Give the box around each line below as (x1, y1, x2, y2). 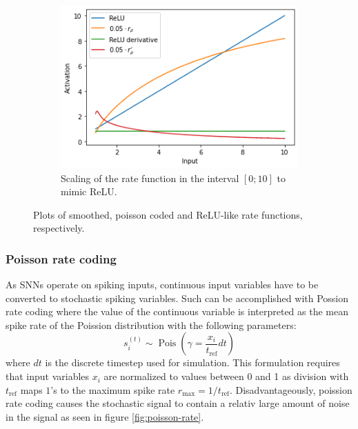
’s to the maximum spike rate (50, 382, 175, 397)
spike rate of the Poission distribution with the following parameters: (6, 317, 297, 332)
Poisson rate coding (6, 250, 117, 267)
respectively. (33, 221, 85, 235)
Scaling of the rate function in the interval (61, 170, 239, 185)
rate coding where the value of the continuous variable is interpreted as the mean (6, 304, 349, 319)
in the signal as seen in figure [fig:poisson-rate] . (6, 409, 204, 423)
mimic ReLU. (61, 184, 117, 199)
